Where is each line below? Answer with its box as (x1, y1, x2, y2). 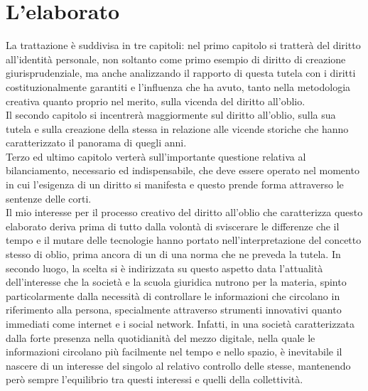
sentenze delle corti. (6, 191, 92, 205)
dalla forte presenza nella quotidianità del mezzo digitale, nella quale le (6, 330, 315, 345)
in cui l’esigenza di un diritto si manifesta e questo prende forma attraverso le (6, 177, 344, 192)
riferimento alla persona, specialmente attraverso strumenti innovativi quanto (6, 302, 342, 317)
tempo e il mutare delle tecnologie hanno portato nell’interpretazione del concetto (6, 232, 362, 247)
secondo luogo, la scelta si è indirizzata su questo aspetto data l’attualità (6, 260, 323, 275)
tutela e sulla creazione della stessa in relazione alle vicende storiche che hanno (6, 121, 349, 136)
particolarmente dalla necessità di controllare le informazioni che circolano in (6, 288, 340, 303)
